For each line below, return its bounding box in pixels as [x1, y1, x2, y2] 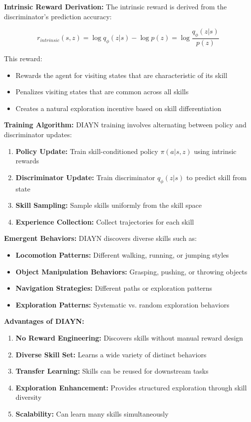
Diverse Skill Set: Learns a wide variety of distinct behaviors [15, 349, 207, 359]
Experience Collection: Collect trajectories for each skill [15, 216, 194, 227]
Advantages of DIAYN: [4, 316, 84, 326]
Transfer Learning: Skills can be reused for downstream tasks [15, 366, 209, 376]
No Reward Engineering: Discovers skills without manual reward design [15, 332, 243, 343]
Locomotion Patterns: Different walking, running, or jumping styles [15, 249, 229, 260]
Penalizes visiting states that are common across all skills [15, 86, 189, 97]
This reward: [4, 53, 42, 64]
